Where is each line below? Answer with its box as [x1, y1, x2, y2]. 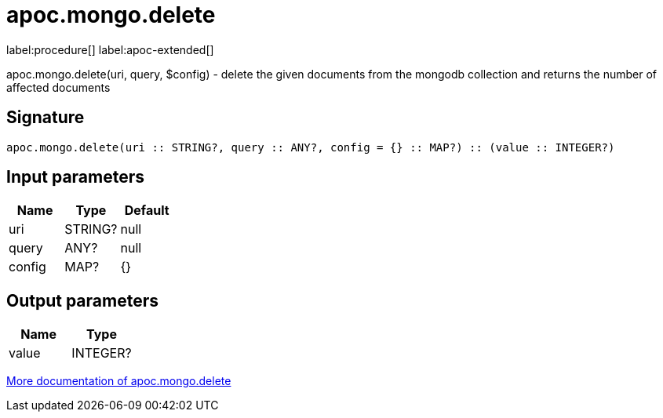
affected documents [6, 80, 111, 94]
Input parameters [6, 167, 145, 187]
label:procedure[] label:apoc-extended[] [6, 42, 214, 56]
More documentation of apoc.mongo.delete [6, 374, 231, 388]
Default [124, 202, 169, 219]
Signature [6, 107, 85, 128]
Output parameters [6, 290, 158, 311]
